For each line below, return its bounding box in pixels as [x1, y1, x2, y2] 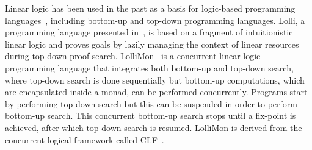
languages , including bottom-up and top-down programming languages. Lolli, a [5, 13, 305, 26]
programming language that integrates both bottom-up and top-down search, [5, 61, 294, 74]
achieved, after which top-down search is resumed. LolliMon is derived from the [5, 121, 302, 134]
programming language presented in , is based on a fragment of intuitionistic [5, 26, 293, 38]
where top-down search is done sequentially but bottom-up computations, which [5, 73, 305, 86]
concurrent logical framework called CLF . [5, 133, 164, 146]
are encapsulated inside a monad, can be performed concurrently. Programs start [5, 85, 308, 98]
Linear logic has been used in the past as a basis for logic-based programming [5, 2, 296, 14]
